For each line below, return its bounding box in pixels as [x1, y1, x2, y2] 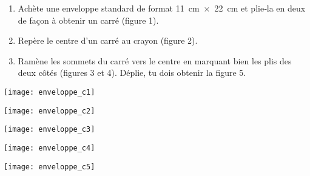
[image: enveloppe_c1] [4, 87, 95, 96]
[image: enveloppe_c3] [4, 125, 95, 134]
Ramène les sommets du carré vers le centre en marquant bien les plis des [18, 54, 292, 67]
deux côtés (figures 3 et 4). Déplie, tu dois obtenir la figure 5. [18, 66, 246, 79]
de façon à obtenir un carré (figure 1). [18, 13, 159, 26]
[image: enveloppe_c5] [4, 162, 95, 171]
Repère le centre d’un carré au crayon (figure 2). [18, 34, 198, 47]
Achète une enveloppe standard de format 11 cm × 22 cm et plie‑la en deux [18, 2, 306, 14]
